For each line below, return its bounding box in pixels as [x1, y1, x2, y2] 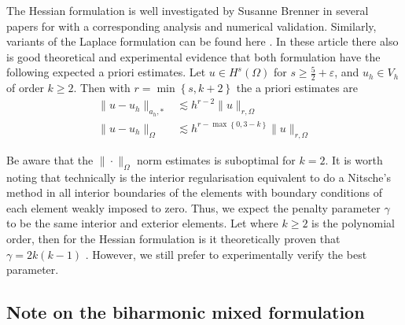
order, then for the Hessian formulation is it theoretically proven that [6, 230, 341, 246]
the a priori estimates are [236, 79, 359, 96]
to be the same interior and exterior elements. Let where [6, 215, 278, 231]
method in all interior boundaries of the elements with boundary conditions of [6, 184, 383, 201]
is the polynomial [311, 215, 395, 231]
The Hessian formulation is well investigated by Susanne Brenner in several [6, 2, 369, 18]
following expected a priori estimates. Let [6, 64, 206, 80]
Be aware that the [6, 151, 94, 168]
